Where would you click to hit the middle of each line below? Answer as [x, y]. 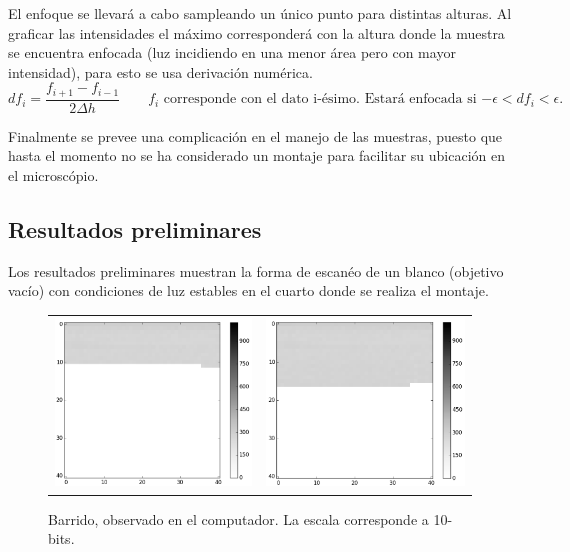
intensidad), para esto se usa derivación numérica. [160, 71]
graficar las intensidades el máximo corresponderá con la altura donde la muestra [256, 32]
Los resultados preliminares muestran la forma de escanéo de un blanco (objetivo [256, 270]
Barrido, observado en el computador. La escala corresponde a [238, 518]
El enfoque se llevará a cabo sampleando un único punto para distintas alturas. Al [260, 13]
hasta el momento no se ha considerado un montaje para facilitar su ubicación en [257, 155]
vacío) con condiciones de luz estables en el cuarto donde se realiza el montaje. [248, 290]
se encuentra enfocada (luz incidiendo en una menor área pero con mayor [232, 52]
